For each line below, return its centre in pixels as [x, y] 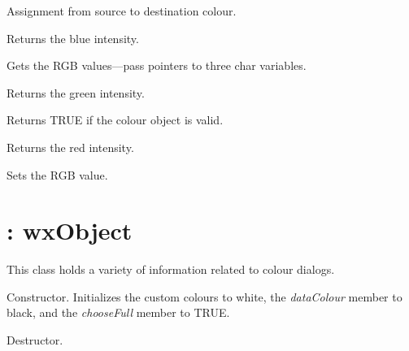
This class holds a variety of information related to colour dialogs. [171, 269]
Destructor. [35, 340]
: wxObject [70, 230]
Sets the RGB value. [57, 174]
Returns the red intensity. [70, 147]
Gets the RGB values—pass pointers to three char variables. [157, 65]
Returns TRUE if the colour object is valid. [115, 120]
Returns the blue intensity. [73, 38]
